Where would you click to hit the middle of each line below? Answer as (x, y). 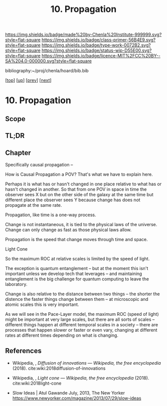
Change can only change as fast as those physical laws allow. (68, 230)
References (23, 351)
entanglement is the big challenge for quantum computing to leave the (77, 279)
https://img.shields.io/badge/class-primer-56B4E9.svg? (98, 40)
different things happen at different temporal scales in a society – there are (82, 324)
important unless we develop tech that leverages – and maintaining (74, 273)
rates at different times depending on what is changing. (62, 335)
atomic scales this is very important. (42, 304)
